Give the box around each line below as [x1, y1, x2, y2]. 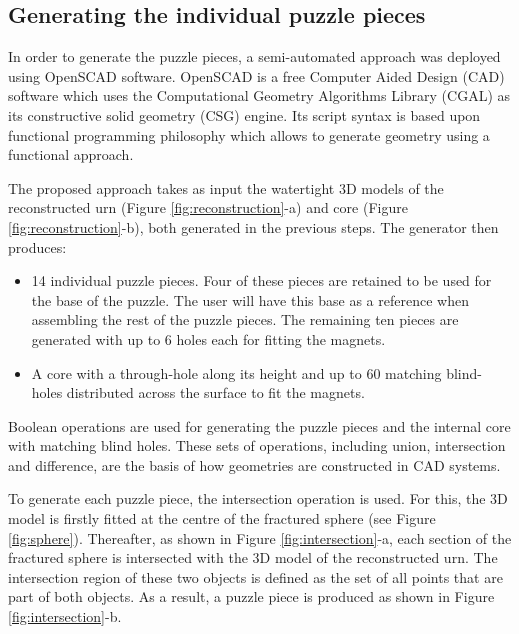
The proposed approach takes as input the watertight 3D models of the [8, 177, 444, 198]
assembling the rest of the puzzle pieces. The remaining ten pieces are [31, 309, 459, 330]
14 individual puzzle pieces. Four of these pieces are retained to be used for [31, 270, 492, 291]
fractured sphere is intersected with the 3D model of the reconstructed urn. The [8, 547, 498, 568]
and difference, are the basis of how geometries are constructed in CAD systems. [8, 454, 501, 475]
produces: [8, 236, 67, 257]
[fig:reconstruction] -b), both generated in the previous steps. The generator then [8, 216, 499, 237]
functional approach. [8, 144, 134, 165]
